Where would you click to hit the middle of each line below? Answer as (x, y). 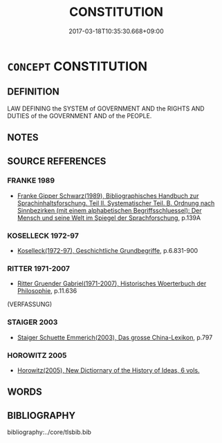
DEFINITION (34, 92)
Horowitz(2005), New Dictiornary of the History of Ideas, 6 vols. (108, 370)
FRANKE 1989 (31, 180)
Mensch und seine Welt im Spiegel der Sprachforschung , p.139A (109, 218)
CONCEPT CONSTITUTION (77, 66)
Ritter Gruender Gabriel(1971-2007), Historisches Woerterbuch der (112, 283)
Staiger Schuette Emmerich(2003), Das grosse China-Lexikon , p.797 (115, 337)
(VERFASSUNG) (30, 304)
